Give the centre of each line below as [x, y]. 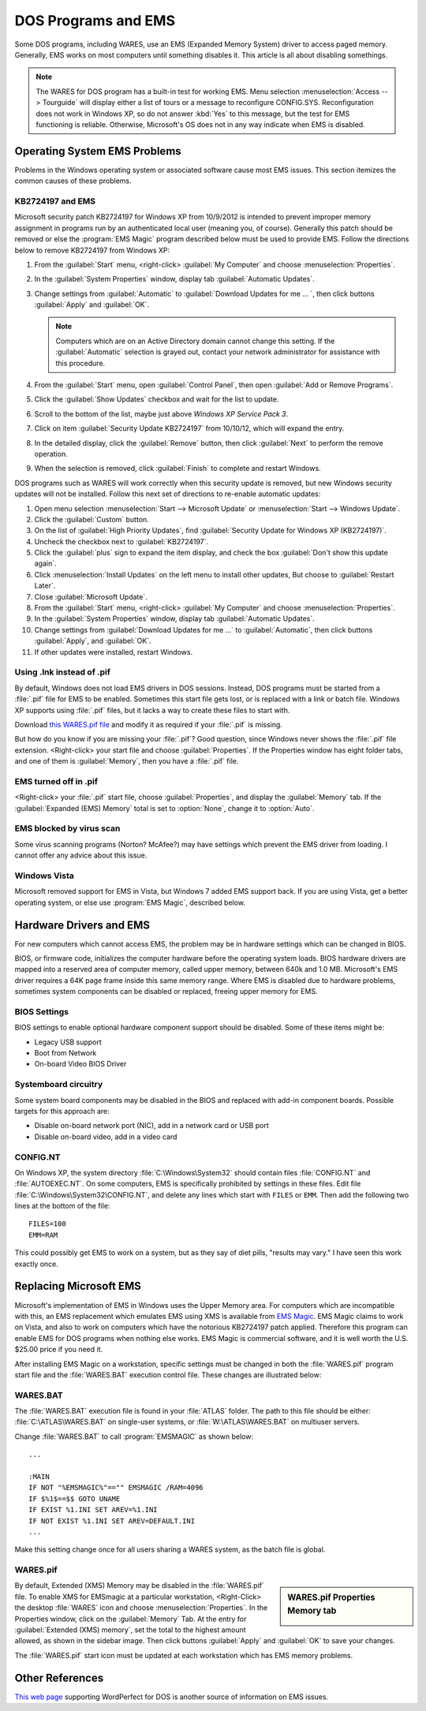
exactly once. [37, 1264]
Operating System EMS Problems [98, 151]
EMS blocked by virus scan [67, 828]
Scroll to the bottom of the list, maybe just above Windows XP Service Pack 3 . [161, 413]
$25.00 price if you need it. [59, 1350]
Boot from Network [65, 1053]
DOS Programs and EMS [95, 21]
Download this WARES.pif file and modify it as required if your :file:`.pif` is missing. [149, 724]
